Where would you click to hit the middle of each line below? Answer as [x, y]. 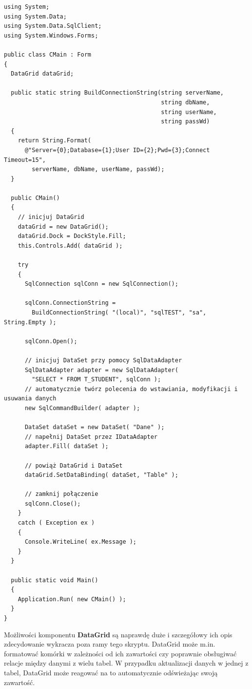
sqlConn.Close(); [53, 503]
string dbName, [185, 102]
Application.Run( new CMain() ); [72, 599]
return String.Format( [54, 141]
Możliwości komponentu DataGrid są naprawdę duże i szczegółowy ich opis [118, 634]
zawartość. [19, 682]
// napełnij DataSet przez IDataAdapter [91, 437]
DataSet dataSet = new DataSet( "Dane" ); [95, 427]
